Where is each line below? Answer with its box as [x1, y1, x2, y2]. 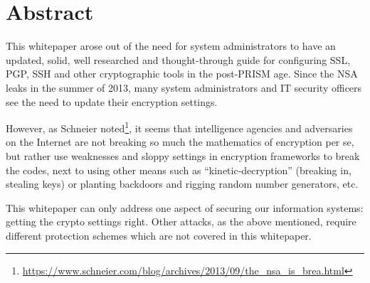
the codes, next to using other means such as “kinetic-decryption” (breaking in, [6, 162, 351, 177]
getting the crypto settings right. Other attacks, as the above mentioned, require [6, 214, 356, 229]
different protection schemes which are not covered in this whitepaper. [6, 228, 312, 242]
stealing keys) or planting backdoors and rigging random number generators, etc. [6, 176, 359, 191]
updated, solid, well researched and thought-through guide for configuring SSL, [6, 52, 351, 67]
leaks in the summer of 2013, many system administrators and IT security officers [6, 80, 362, 95]
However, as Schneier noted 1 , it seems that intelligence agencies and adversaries [6, 119, 353, 135]
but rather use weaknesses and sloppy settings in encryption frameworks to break [6, 148, 360, 163]
